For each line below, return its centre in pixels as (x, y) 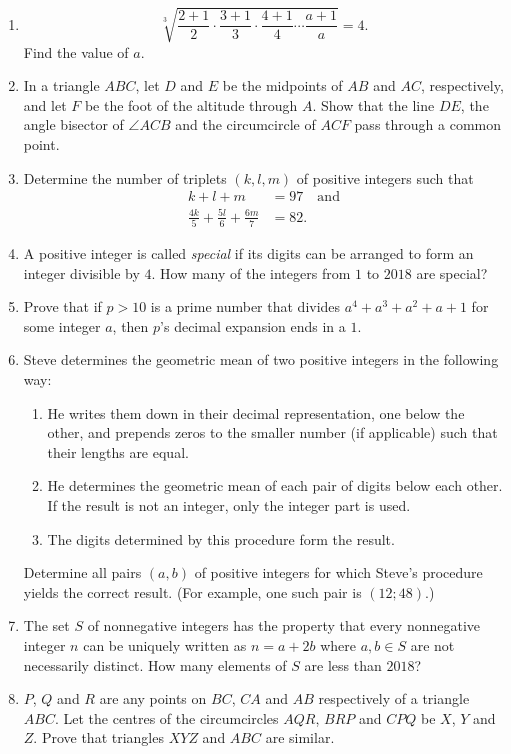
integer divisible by (81, 272)
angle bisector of (73, 124)
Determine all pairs (82, 572)
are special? (452, 272)
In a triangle (61, 85)
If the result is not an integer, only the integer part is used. (229, 504)
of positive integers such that (385, 177)
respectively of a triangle (394, 698)
